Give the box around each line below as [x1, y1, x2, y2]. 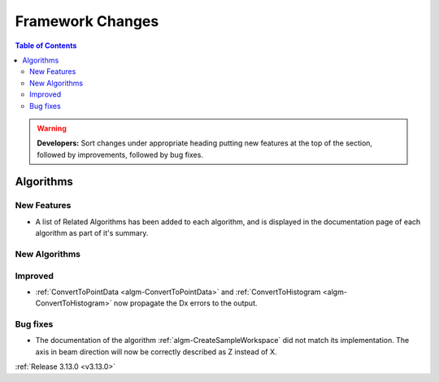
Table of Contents [15, 41, 77, 50]
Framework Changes [15, 12, 159, 30]
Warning [37, 123, 67, 133]
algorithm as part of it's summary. [35, 228, 149, 238]
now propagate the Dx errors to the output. [114, 298, 258, 308]
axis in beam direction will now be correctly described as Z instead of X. [35, 346, 277, 357]
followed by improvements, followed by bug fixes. [37, 150, 203, 159]
